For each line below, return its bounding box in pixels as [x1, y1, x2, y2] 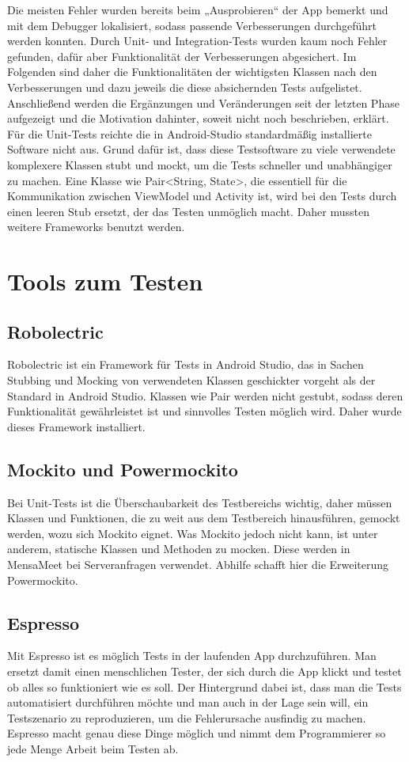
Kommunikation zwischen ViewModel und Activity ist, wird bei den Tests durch [7, 188, 397, 204]
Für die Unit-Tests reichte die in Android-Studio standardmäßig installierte [7, 125, 372, 142]
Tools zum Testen [7, 265, 203, 298]
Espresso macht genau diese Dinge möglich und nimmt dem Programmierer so [7, 725, 386, 741]
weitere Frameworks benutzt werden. [7, 218, 185, 235]
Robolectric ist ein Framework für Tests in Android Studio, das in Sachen [7, 356, 364, 373]
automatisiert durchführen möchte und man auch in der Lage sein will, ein [7, 694, 369, 711]
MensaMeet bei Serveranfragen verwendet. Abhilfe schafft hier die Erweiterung [7, 556, 389, 573]
